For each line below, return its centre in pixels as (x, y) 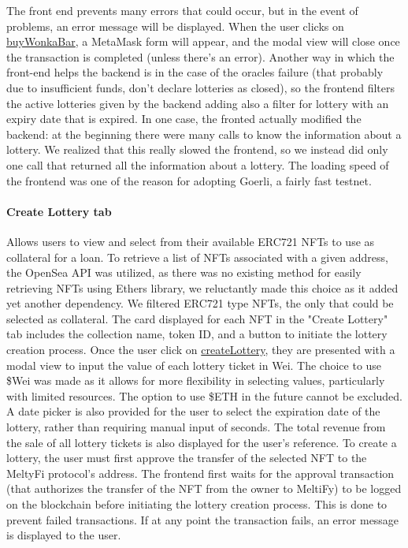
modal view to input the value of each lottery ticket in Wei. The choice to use (194, 365)
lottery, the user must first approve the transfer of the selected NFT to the (187, 458)
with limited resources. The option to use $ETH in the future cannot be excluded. (204, 395)
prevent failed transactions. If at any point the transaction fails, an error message (203, 519)
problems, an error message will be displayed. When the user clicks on (175, 26)
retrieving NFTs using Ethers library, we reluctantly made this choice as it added (202, 287)
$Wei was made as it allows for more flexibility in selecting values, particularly (196, 380)
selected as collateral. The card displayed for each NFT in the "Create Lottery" (197, 318)
